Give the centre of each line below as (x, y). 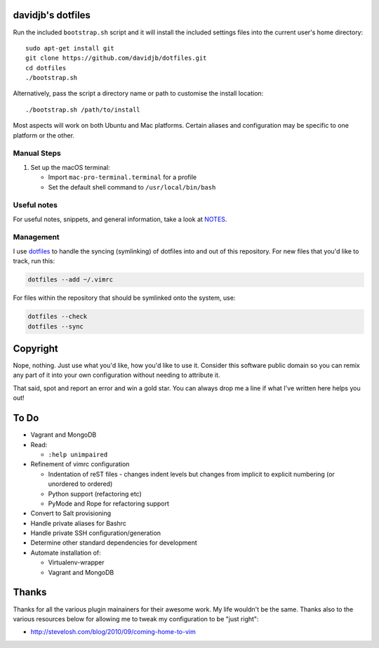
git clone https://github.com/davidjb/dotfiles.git (116, 58)
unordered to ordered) (80, 484)
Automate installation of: (66, 553)
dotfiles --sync (56, 326)
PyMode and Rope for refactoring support (109, 503)
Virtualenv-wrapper (76, 562)
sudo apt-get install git (70, 48)
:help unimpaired (78, 454)
